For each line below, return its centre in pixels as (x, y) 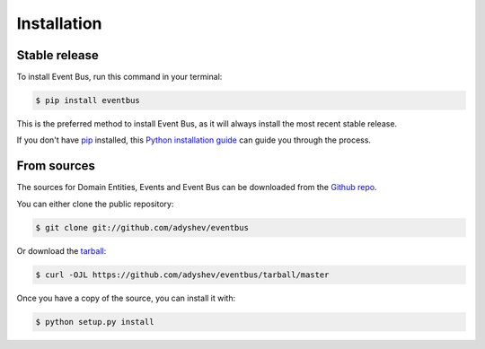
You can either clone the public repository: (95, 204)
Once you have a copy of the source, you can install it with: (126, 298)
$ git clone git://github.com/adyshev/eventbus (142, 227)
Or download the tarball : (62, 250)
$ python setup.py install (95, 322)
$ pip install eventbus (88, 100)
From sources (56, 166)
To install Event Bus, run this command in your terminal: (119, 77)
